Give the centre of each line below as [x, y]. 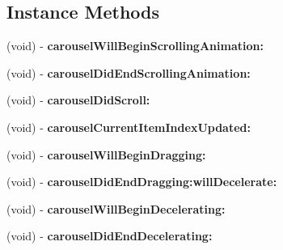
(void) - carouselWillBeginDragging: [106, 154]
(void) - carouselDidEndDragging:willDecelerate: [142, 182]
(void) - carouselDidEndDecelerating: [110, 236]
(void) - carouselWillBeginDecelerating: [116, 208]
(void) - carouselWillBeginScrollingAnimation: [135, 46]
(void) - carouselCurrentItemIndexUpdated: [129, 127]
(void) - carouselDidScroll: [78, 100]
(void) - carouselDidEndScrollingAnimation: [129, 72]
